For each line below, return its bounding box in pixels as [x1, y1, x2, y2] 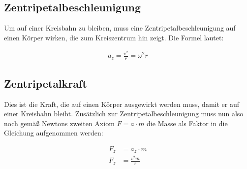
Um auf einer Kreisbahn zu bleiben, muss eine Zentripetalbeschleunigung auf [4, 23, 236, 33]
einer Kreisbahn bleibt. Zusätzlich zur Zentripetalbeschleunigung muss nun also [4, 108, 244, 119]
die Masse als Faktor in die [147, 118, 228, 128]
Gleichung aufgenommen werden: [4, 128, 103, 138]
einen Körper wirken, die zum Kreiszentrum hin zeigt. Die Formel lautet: [4, 32, 224, 42]
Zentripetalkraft [4, 75, 87, 91]
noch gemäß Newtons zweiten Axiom [4, 118, 115, 128]
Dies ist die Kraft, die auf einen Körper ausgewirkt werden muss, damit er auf [4, 99, 239, 109]
